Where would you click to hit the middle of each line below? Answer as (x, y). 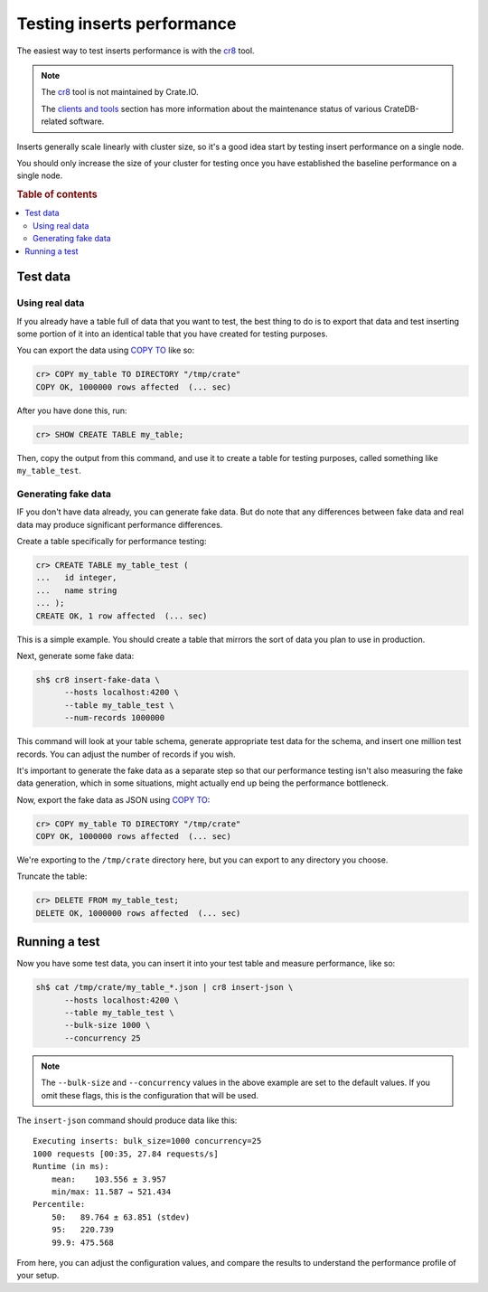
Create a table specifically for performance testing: (112, 542)
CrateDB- (401, 108)
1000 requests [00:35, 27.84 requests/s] (126, 1154)
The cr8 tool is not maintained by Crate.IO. (120, 92)
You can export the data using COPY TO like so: (106, 350)
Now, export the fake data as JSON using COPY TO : (113, 799)
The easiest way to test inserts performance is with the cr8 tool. (136, 51)
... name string (76, 590)
